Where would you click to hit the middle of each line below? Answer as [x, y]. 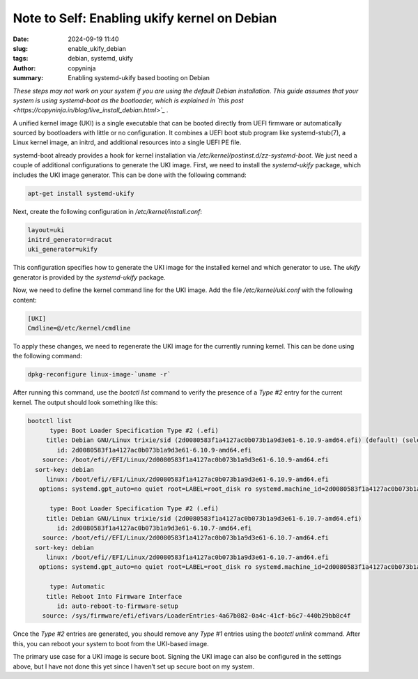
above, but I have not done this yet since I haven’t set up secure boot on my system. [133, 666]
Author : [24, 68]
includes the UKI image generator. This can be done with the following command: [130, 175]
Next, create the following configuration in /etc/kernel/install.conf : [107, 211]
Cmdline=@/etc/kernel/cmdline [79, 328]
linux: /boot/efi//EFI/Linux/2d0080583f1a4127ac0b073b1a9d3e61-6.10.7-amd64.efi [187, 557]
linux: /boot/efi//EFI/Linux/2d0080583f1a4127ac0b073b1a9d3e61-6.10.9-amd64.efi [187, 479]
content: [25, 300]
